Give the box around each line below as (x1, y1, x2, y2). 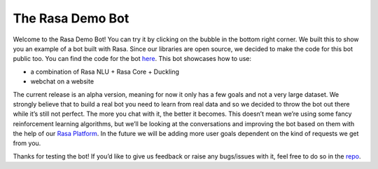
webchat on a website (30, 77, 94, 86)
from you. (13, 139, 41, 147)
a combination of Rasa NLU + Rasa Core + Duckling (30, 67, 180, 76)
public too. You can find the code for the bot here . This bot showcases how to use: (13, 55, 252, 63)
